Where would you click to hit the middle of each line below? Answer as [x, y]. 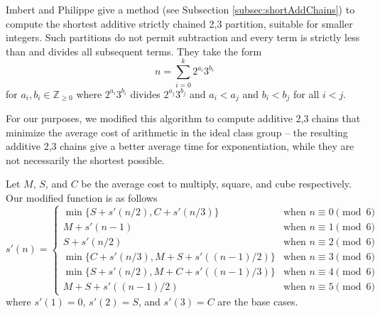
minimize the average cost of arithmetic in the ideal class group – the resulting [177, 132]
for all [306, 93]
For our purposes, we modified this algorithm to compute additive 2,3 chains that [183, 118]
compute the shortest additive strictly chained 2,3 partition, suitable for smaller [179, 23]
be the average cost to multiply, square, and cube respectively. [216, 184]
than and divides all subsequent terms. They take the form [134, 51]
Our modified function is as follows [82, 197]
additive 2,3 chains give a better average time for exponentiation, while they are [180, 146]
